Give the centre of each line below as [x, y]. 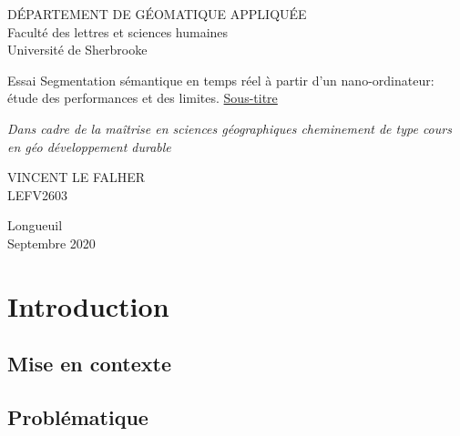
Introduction [88, 305]
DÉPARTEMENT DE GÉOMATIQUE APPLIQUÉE [157, 14]
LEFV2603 [37, 194]
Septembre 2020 [51, 243]
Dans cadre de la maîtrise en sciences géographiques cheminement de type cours [230, 128]
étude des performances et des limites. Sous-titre [143, 98]
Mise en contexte [90, 364]
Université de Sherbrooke [77, 50]
